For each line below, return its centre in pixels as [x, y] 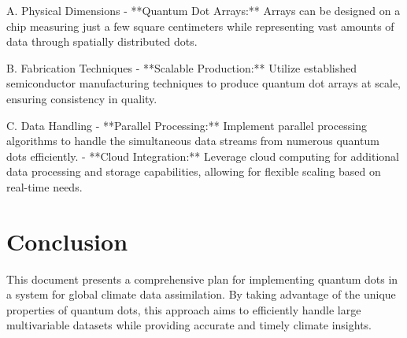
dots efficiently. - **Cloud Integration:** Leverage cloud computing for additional [203, 156]
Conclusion [67, 241]
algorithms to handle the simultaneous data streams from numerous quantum [193, 141]
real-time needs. [44, 186]
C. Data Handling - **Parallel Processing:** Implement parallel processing [187, 125]
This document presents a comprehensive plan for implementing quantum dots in [202, 279]
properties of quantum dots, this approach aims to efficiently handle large [184, 309]
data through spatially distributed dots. [102, 41]
